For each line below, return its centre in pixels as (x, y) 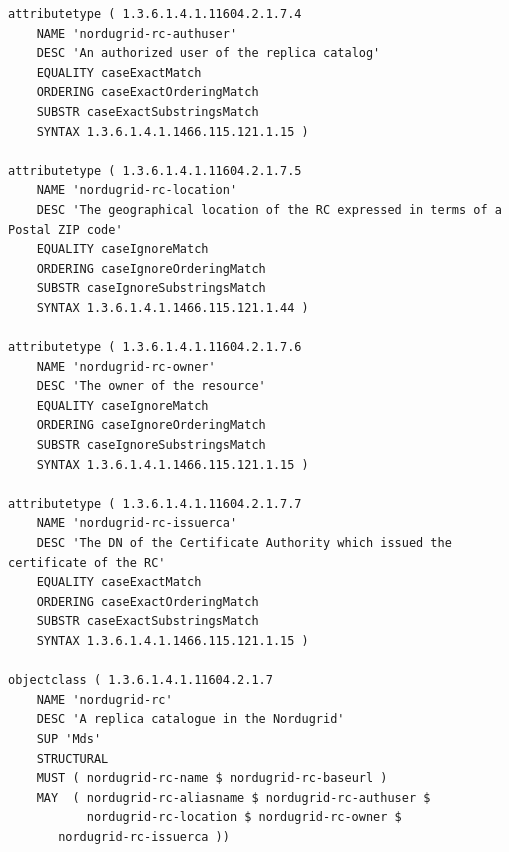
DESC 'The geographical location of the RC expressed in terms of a (269, 209)
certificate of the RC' (87, 562)
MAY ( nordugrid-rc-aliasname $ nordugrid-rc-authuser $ (233, 797)
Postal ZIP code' (65, 229)
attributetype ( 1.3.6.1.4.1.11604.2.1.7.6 (155, 347)
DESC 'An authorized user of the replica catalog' (208, 53)
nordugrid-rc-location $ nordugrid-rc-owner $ (244, 817)
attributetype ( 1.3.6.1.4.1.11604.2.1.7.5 (155, 170)
